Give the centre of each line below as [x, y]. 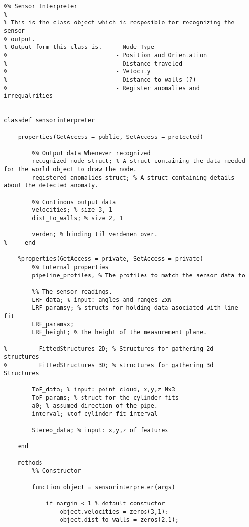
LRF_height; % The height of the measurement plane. [119, 332]
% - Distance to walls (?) [100, 80]
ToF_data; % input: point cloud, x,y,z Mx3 [104, 389]
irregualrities [29, 96]
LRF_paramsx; [53, 324]
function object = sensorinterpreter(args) [104, 487]
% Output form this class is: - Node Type [79, 47]
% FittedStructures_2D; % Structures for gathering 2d [109, 349]
